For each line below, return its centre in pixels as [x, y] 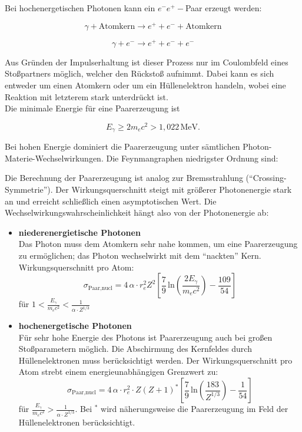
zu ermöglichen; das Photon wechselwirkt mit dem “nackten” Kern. [140, 255]
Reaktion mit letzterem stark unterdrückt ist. [87, 96]
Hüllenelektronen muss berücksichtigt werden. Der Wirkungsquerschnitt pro [155, 360]
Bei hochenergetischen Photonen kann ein [80, 8]
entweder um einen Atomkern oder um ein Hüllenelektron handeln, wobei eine [145, 85]
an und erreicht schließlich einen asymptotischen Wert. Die [111, 201]
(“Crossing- [266, 178]
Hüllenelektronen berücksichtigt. [77, 422]
